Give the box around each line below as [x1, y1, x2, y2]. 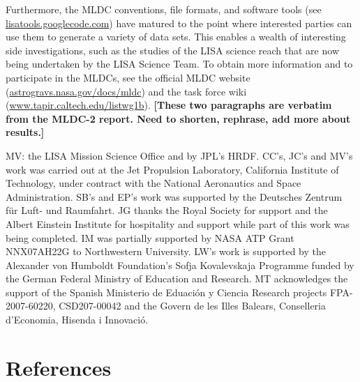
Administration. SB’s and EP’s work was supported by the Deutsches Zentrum [6, 189, 343, 204]
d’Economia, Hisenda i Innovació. [6, 312, 149, 327]
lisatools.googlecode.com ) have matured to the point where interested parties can [6, 15, 352, 30]
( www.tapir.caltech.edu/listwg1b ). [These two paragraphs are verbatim [6, 98, 332, 112]
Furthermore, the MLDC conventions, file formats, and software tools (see [6, 2, 322, 16]
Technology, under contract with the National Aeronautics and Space [6, 176, 301, 190]
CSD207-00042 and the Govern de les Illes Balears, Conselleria [59, 298, 326, 313]
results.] [6, 125, 45, 139]
